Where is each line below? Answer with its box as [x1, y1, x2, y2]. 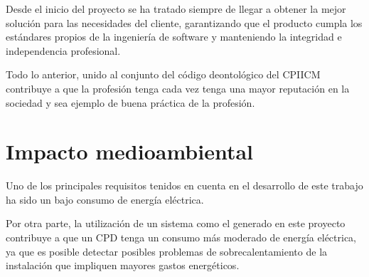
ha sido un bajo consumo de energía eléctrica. [6, 192, 204, 207]
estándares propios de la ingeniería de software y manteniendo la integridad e [6, 29, 342, 44]
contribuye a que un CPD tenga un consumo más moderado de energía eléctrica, [6, 230, 357, 245]
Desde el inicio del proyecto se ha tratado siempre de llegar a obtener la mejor [6, 1, 346, 16]
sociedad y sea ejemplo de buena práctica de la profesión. [6, 95, 255, 110]
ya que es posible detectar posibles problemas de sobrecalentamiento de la [6, 244, 328, 258]
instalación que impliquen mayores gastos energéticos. [6, 258, 240, 273]
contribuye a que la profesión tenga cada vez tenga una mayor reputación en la [6, 80, 350, 95]
